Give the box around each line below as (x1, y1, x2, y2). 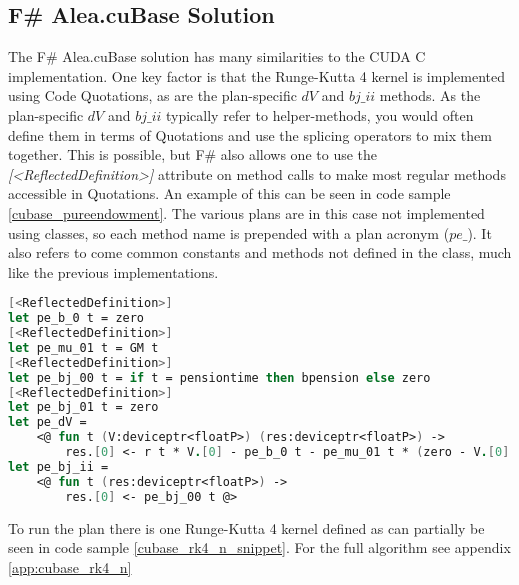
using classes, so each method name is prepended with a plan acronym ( (8, 222, 450, 243)
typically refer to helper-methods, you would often (165, 104, 474, 125)
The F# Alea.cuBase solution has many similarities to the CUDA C (8, 46, 426, 67)
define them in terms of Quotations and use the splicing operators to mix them (8, 124, 492, 145)
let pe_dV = (8, 415, 87, 430)
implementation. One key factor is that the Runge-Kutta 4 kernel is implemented (8, 65, 506, 86)
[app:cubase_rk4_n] (8, 556, 132, 577)
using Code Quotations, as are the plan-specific (8, 85, 297, 106)
